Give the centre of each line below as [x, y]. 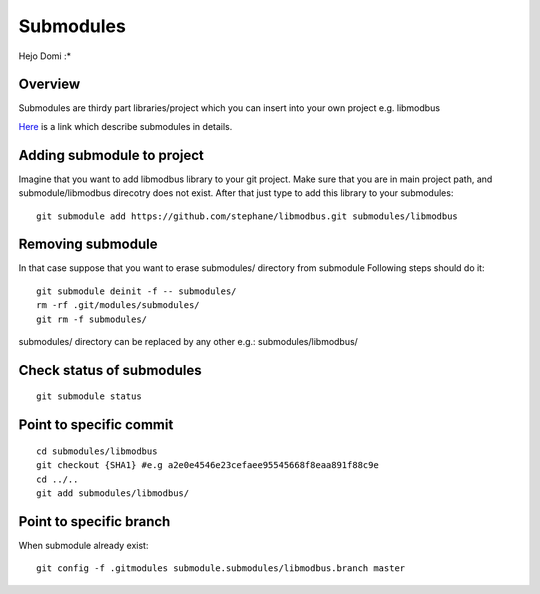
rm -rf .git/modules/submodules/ [118, 305]
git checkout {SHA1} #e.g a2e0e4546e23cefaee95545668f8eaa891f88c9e [207, 465]
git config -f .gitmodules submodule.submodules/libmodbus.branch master [221, 568]
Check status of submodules [110, 370]
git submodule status [89, 396]
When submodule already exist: [83, 545]
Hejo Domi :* [45, 56]
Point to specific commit [96, 425]
